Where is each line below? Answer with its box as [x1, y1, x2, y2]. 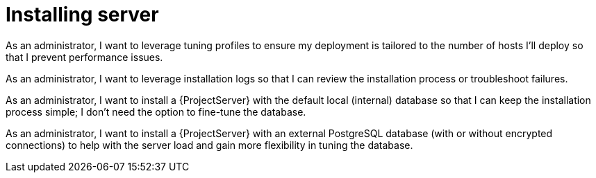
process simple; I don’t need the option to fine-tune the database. [6, 105, 306, 118]
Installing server [6, 3, 159, 26]
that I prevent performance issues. [6, 51, 163, 63]
